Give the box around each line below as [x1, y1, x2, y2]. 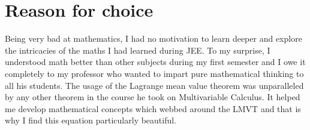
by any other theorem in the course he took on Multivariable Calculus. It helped [5, 91, 300, 103]
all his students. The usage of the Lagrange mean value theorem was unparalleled [5, 79, 304, 91]
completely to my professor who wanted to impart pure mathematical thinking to [5, 67, 304, 79]
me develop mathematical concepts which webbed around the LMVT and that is [5, 102, 301, 114]
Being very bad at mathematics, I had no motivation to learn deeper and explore [5, 32, 302, 45]
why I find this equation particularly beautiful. [5, 114, 177, 126]
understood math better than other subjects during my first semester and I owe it [5, 55, 306, 68]
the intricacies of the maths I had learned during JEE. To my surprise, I [5, 44, 270, 56]
